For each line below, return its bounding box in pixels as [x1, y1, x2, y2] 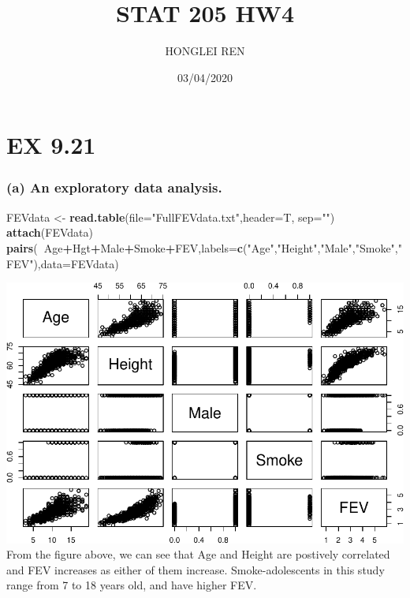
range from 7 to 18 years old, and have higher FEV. [6, 577, 257, 593]
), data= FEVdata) [33, 255, 119, 271]
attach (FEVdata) [6, 224, 93, 241]
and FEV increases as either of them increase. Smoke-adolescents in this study [6, 561, 385, 577]
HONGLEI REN [165, 43, 245, 59]
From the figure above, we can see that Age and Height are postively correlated [6, 546, 390, 562]
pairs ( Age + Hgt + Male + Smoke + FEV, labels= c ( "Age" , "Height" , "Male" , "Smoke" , [6, 239, 398, 256]
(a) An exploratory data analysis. [6, 178, 222, 197]
